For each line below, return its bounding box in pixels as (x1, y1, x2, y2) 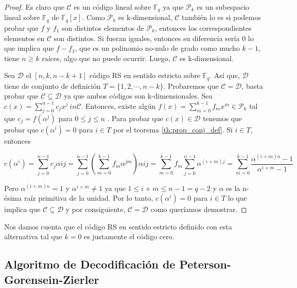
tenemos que (203, 112, 242, 123)
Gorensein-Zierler (4, 271, 99, 287)
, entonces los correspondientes (155, 22, 252, 33)
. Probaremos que (163, 80, 219, 91)
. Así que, (209, 70, 240, 81)
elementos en (4, 32, 45, 43)
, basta (241, 80, 263, 91)
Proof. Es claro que (4, 2, 64, 12)
